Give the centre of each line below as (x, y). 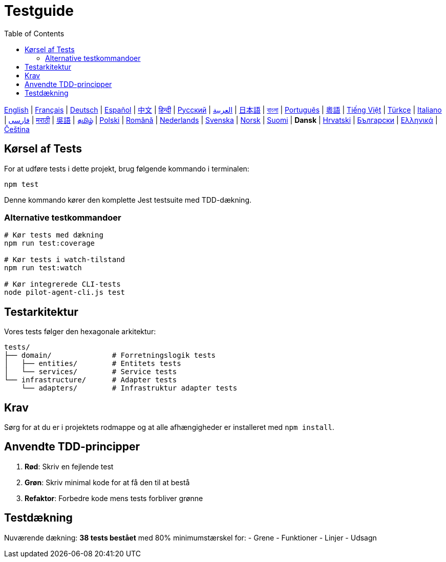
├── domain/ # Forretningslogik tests (110, 355)
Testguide (39, 11)
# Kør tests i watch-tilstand (65, 260)
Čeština (17, 129)
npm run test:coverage (50, 243)
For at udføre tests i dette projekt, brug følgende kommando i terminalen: (127, 168)
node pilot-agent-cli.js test (65, 293)
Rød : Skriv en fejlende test (69, 466)
